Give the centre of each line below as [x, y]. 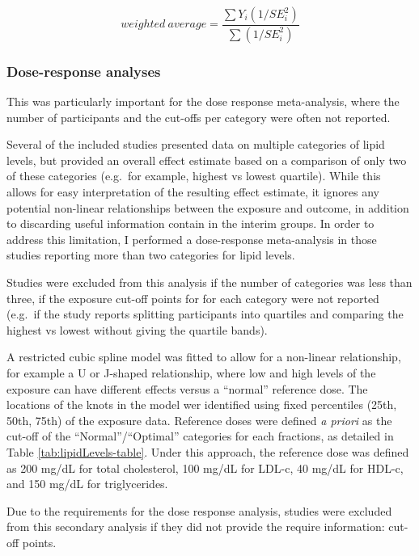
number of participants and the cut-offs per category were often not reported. [199, 117]
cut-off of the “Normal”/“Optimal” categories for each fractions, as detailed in [200, 436]
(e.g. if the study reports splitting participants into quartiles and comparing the [205, 314]
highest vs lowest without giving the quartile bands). [137, 329]
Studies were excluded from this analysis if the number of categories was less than [209, 282]
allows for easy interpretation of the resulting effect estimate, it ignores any [193, 192]
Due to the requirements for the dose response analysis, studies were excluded [199, 510]
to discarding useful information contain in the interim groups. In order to [190, 223]
